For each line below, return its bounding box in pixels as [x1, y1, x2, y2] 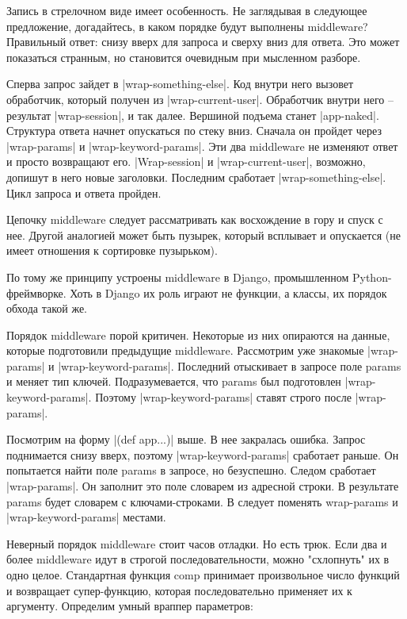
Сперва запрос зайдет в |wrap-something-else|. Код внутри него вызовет [6, 75, 354, 92]
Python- [352, 268, 392, 285]
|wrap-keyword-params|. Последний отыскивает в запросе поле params [58, 357, 401, 374]
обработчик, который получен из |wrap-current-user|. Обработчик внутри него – [6, 90, 394, 107]
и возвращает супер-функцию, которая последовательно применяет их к [6, 582, 352, 598]
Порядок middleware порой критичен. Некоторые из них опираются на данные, [6, 326, 390, 343]
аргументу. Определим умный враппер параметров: [6, 598, 253, 614]
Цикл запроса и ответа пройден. [6, 184, 162, 201]
